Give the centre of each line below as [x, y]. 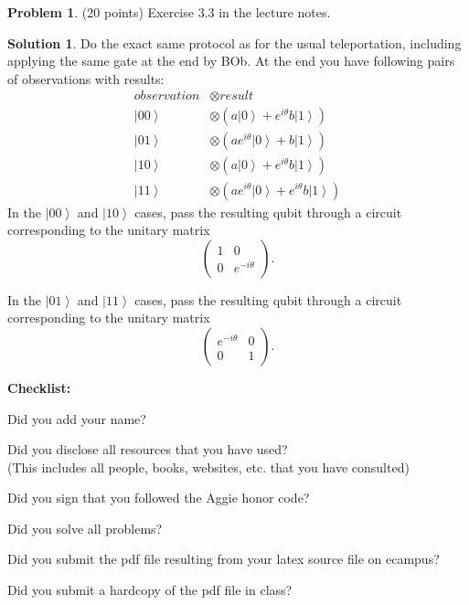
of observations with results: [86, 78]
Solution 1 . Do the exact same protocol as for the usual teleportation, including [234, 42]
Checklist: [39, 387]
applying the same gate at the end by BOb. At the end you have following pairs [231, 61]
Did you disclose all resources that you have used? [148, 449]
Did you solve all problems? [85, 528]
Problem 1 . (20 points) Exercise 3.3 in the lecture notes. [169, 12]
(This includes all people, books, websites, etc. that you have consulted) [208, 467]
